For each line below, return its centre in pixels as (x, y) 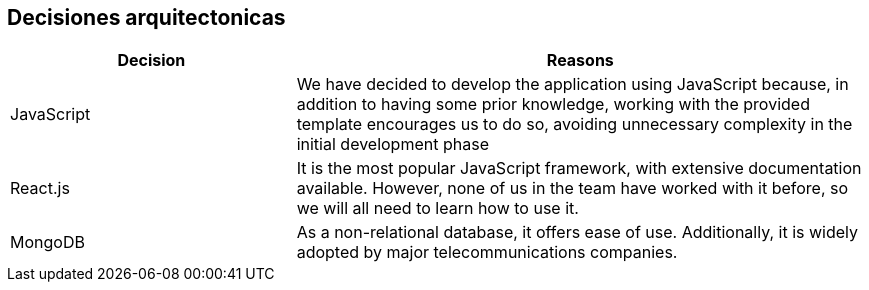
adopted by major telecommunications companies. (487, 252)
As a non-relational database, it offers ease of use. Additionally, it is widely (577, 232)
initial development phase (392, 144)
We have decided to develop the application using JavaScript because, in (572, 84)
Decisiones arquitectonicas (146, 17)
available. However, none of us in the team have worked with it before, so (572, 188)
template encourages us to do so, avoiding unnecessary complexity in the (574, 124)
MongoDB (47, 242)
